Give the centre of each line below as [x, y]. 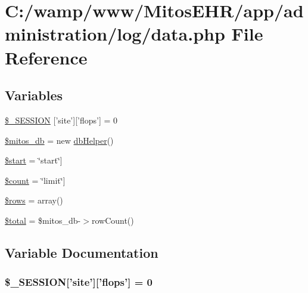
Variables [34, 95]
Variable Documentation [82, 252]
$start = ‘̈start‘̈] [34, 160]
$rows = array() [34, 200]
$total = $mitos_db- [43, 220]
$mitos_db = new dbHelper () [59, 140]
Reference [46, 57]
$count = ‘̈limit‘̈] [35, 180]
